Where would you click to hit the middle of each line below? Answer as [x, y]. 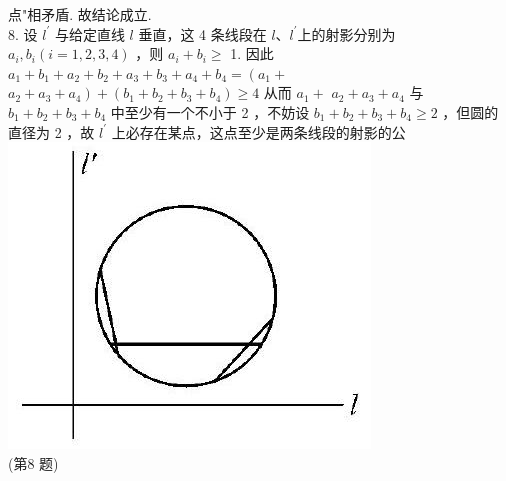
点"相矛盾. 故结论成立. [80, 14]
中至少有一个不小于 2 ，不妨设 [210, 111]
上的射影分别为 [346, 33]
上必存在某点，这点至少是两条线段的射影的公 [258, 131]
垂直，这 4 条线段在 [202, 33]
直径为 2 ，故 [51, 131]
